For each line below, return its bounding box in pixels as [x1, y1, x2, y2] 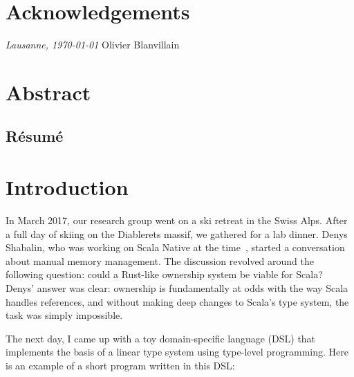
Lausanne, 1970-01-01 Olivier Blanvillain [6, 37, 180, 52]
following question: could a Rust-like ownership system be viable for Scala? [6, 267, 323, 282]
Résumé [6, 125, 64, 147]
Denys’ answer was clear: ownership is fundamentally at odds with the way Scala [6, 280, 348, 295]
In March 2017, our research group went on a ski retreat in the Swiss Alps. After [6, 213, 348, 227]
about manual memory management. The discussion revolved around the [6, 253, 315, 268]
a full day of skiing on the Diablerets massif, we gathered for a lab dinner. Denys [6, 226, 348, 241]
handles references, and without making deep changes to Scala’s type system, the [6, 294, 349, 309]
